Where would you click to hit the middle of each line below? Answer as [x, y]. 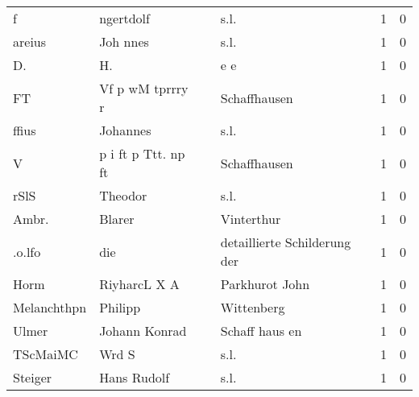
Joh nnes [124, 41]
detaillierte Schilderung [286, 242]
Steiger [33, 377]
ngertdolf [124, 18]
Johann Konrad [143, 331]
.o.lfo [27, 251]
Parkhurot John [265, 284]
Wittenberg [253, 307]
